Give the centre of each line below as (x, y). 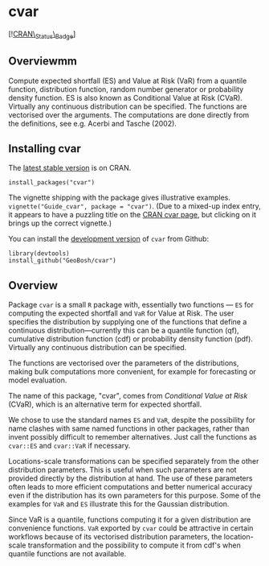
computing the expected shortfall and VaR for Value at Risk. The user (121, 313)
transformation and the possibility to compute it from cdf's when (134, 545)
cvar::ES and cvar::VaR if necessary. (69, 446)
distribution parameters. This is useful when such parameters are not (122, 470)
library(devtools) (39, 254)
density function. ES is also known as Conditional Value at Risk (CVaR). (126, 97)
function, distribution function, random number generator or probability (126, 89)
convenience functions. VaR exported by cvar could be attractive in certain (131, 528)
